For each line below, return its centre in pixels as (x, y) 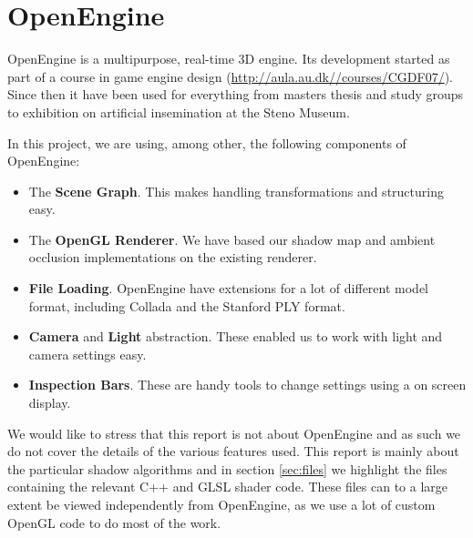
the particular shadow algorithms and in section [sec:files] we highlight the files (227, 468)
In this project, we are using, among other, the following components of (207, 142)
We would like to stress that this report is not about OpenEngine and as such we (234, 433)
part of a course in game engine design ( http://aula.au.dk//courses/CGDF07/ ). (231, 76)
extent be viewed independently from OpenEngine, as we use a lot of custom (221, 504)
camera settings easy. (87, 354)
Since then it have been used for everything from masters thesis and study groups (236, 94)
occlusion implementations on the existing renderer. (173, 257)
